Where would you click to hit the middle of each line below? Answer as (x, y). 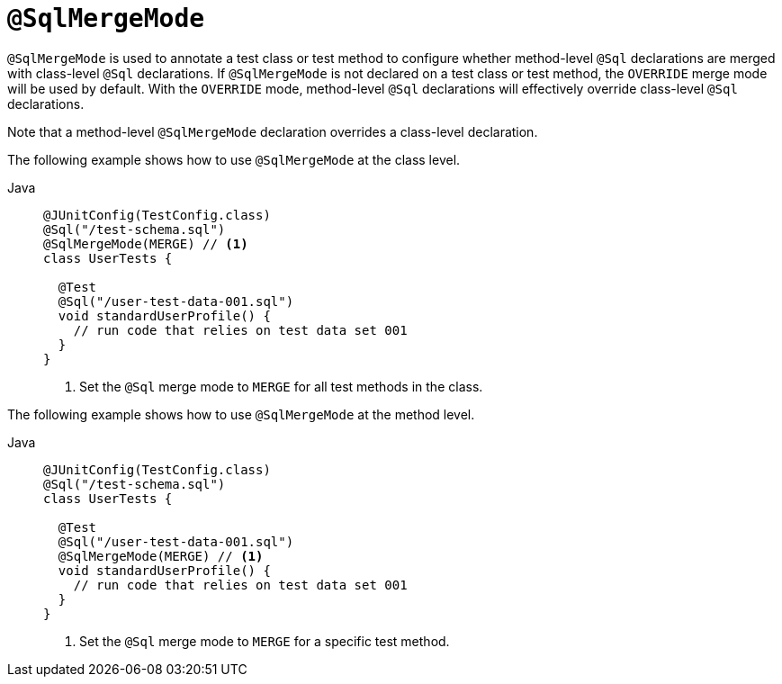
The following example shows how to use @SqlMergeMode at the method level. (241, 414)
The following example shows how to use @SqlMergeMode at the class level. (234, 159)
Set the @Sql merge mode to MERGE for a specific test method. (265, 641)
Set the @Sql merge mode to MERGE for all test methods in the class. (281, 386)
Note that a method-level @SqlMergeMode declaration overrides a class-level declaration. (273, 131)
